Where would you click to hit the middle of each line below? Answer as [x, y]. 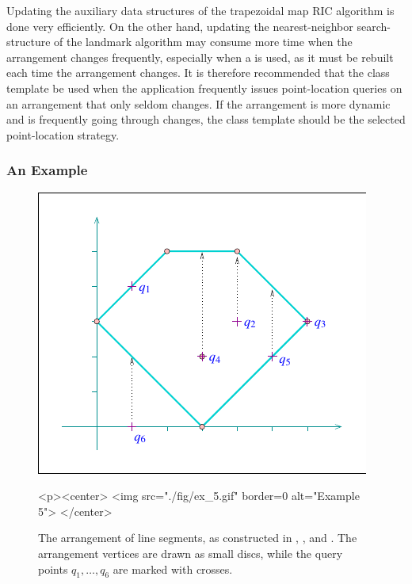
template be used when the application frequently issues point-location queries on [204, 88]
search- [374, 26]
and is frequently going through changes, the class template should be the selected [206, 119]
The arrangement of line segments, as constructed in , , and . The [198, 538]
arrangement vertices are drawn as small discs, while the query [191, 553]
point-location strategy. [63, 134]
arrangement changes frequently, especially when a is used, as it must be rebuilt [200, 57]
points [53, 569]
